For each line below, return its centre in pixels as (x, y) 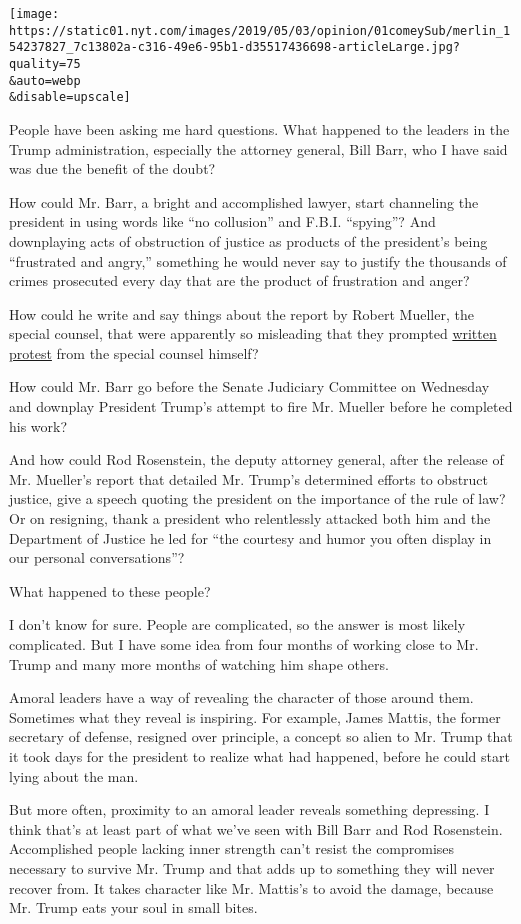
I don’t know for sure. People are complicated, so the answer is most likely (237, 624)
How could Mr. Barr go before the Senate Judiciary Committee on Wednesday (249, 386)
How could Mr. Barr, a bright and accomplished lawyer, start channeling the (244, 201)
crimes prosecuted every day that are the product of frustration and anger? (239, 280)
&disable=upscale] (70, 97)
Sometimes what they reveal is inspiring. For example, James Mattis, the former (255, 716)
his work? (38, 425)
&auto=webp (45, 80)
